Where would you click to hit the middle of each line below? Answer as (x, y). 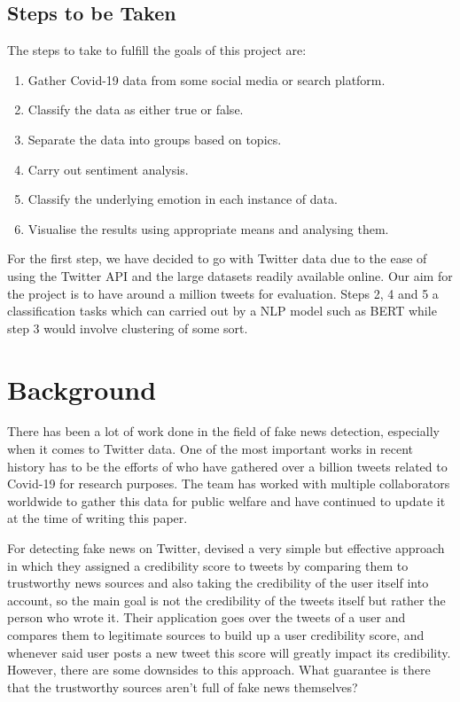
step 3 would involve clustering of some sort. (128, 328)
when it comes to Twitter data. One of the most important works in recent (211, 449)
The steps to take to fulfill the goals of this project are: (157, 50)
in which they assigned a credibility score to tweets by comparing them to (208, 565)
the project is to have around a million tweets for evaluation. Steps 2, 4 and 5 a (223, 293)
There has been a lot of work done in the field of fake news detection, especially (223, 431)
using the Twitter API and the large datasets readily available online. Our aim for (230, 275)
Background (82, 389)
